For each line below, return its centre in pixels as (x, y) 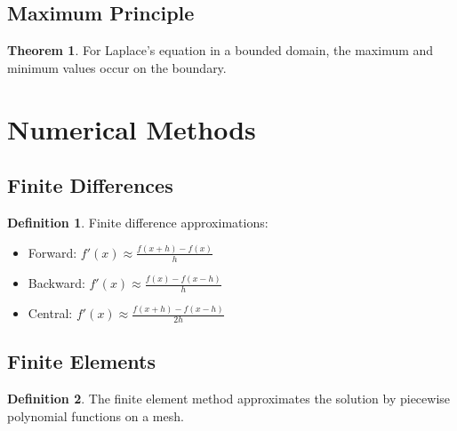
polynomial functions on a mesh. (96, 415)
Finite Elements (82, 361)
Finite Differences (90, 185)
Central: (50, 313)
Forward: (52, 252)
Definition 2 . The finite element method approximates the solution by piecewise (229, 399)
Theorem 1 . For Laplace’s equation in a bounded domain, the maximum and (220, 50)
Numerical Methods (132, 128)
